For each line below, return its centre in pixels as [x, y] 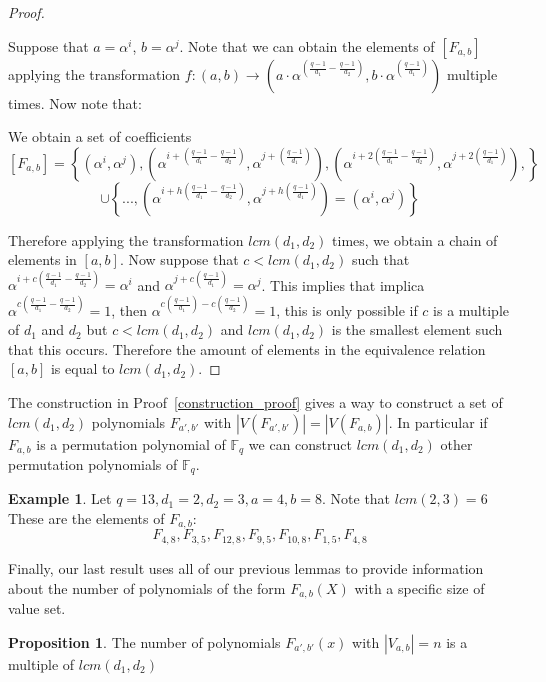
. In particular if [438, 421]
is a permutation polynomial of [131, 443]
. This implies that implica [343, 284]
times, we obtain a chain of [415, 239]
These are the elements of [86, 518]
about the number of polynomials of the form [147, 587]
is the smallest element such [417, 329]
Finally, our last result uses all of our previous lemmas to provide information [246, 567]
